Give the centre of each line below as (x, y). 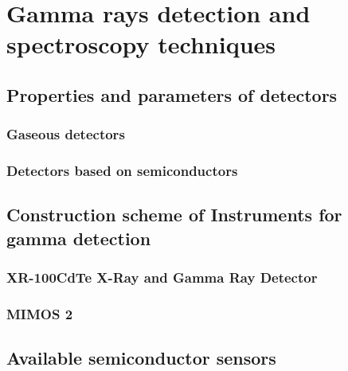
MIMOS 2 (40, 313)
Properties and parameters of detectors (172, 94)
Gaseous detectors (66, 134)
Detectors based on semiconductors (122, 171)
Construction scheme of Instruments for (174, 215)
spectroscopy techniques (141, 44)
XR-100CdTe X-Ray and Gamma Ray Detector (162, 277)
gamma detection (79, 238)
